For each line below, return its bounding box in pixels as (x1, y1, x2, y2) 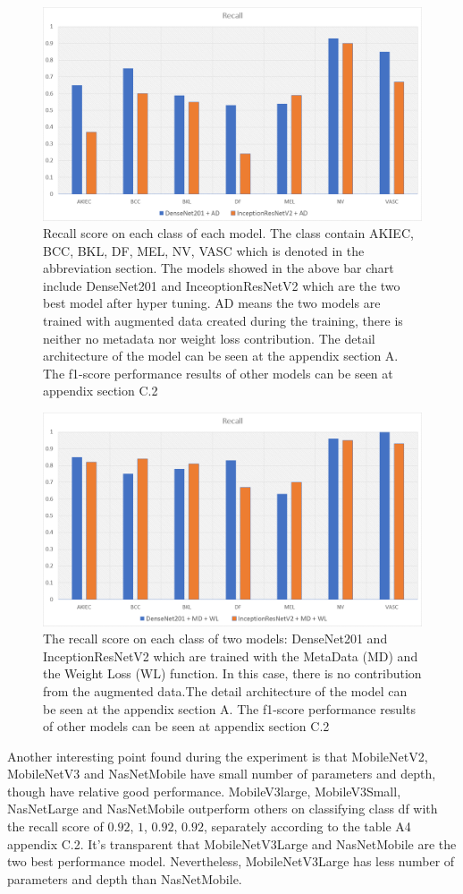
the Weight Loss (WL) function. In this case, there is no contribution (43, 664, 422, 683)
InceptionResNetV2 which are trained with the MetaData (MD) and (43, 646, 418, 665)
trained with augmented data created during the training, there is (43, 311, 403, 330)
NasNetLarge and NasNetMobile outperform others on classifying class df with (7, 799, 438, 818)
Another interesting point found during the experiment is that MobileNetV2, (7, 746, 428, 765)
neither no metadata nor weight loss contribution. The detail (43, 328, 375, 347)
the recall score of (7, 817, 104, 836)
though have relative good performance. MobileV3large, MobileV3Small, (7, 781, 401, 800)
